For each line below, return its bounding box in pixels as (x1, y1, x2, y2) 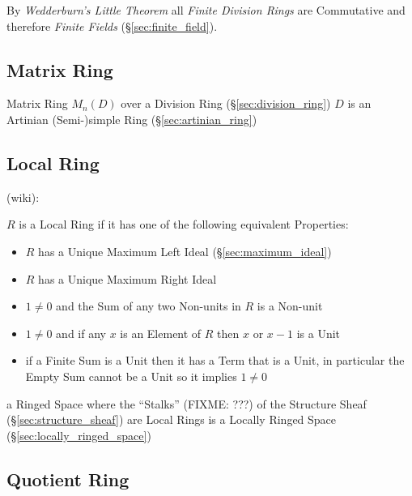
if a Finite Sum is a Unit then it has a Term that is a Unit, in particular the (25, 352, 405, 369)
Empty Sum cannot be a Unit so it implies (25, 367, 237, 384)
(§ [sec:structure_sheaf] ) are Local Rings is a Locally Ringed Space (6, 411, 337, 428)
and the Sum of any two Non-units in (56, 297, 241, 314)
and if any (56, 324, 106, 341)
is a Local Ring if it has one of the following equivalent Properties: (19, 216, 349, 233)
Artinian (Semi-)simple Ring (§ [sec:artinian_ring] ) (6, 110, 257, 127)
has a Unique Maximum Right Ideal (38, 270, 217, 287)
